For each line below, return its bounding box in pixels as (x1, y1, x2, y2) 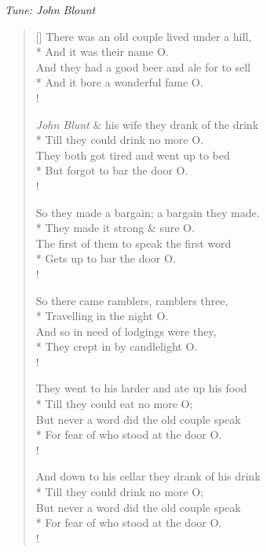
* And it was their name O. (35, 43, 169, 60)
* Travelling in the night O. (35, 307, 169, 324)
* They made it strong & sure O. (35, 219, 195, 236)
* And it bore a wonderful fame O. (35, 74, 203, 90)
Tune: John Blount (5, 2, 96, 17)
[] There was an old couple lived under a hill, (35, 28, 252, 44)
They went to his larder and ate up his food (35, 380, 247, 396)
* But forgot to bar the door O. (35, 162, 188, 178)
